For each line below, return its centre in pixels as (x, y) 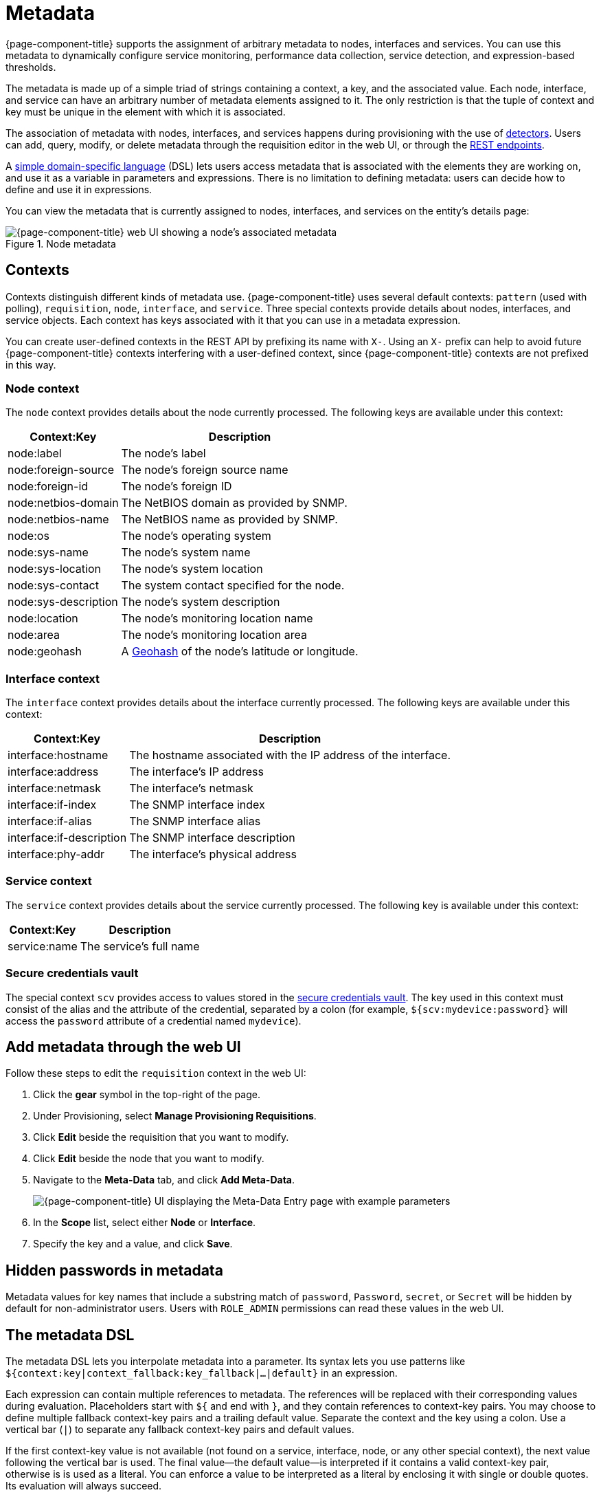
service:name (43, 946)
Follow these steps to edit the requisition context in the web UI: (156, 1073)
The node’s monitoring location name (217, 619)
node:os (29, 536)
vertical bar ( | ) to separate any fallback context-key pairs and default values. (180, 1430)
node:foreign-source (61, 470)
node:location (43, 619)
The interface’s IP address (196, 772)
